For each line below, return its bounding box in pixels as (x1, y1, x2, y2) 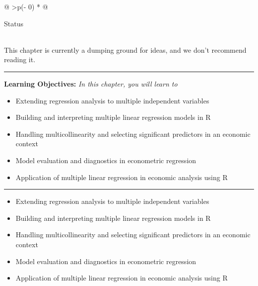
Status (4, 18, 23, 28)
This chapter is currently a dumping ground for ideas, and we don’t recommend (4, 44, 247, 55)
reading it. (4, 54, 36, 65)
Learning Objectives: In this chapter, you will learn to (4, 78, 178, 89)
